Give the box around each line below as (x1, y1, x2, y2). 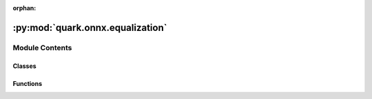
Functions (12, 79, 43, 87)
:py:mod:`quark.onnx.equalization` (12, 21, 167, 34)
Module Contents (12, 43, 72, 52)
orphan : (12, 4, 37, 12)
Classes (12, 62, 37, 70)
